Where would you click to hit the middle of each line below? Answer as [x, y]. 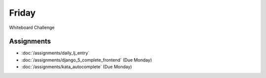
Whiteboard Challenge [32, 27]
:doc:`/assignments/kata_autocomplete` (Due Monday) [77, 67]
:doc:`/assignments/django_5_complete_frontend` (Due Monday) [87, 60]
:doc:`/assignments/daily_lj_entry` [55, 53]
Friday [22, 13]
